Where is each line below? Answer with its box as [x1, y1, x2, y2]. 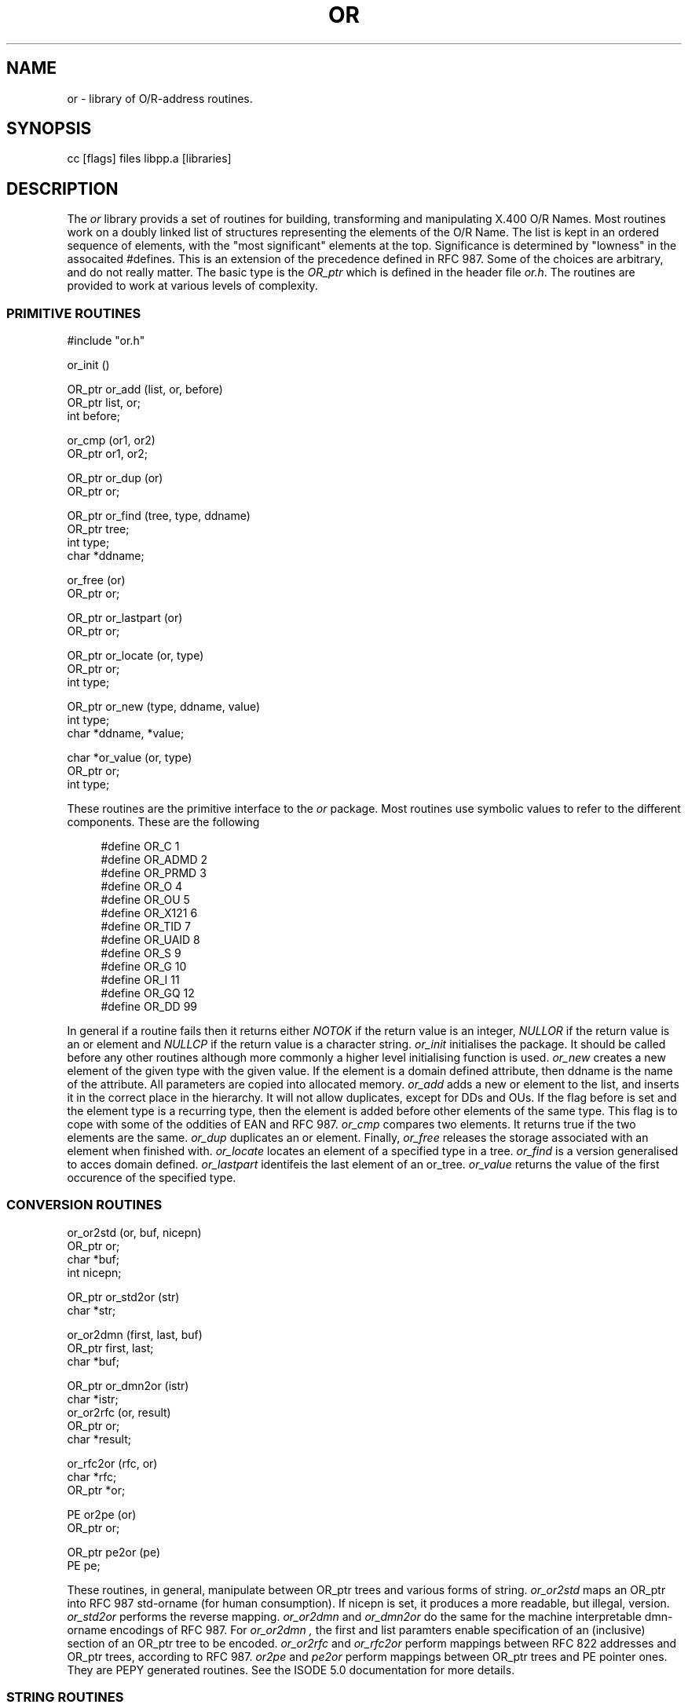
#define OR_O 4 [101, 880, 183, 894]
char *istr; [67, 1392, 119, 1406]
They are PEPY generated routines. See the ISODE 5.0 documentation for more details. [67, 1662, 515, 1677]
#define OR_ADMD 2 [101, 853, 208, 867]
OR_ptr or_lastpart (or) [67, 611, 183, 625]
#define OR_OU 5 [101, 893, 190, 907]
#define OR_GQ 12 [101, 986, 195, 1000]
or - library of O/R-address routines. [67, 91, 253, 105]
